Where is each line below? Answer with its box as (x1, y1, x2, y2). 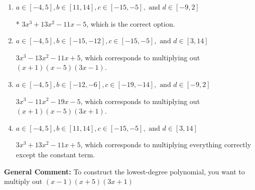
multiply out (4, 176, 43, 186)
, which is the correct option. (86, 18, 175, 29)
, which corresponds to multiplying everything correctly (80, 139, 251, 150)
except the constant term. (16, 149, 95, 159)
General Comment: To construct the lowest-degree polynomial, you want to (4, 166, 245, 176)
